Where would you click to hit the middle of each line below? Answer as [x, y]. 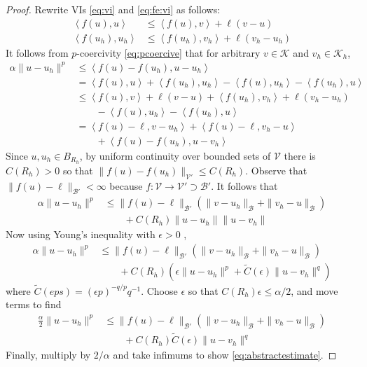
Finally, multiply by [48, 355]
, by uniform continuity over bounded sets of [175, 155]
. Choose [159, 290]
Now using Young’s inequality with [81, 234]
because [126, 185]
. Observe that [276, 170]
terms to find [34, 304]
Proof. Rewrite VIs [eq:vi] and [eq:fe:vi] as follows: [113, 9]
